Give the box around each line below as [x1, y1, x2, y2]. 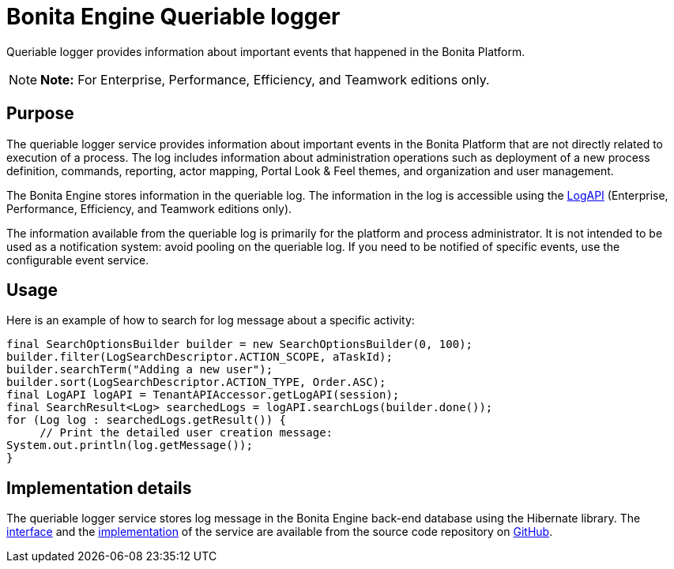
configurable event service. [6, 253, 149, 267]
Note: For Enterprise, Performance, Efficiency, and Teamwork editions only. [40, 71, 490, 88]
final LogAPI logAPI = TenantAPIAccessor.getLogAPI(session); [6, 388, 400, 402]
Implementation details [6, 477, 192, 498]
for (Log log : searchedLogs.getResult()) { [6, 414, 287, 427]
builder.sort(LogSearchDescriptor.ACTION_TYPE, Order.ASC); [6, 376, 386, 389]
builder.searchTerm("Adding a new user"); [6, 363, 273, 376]
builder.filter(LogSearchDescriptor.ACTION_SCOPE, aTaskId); [6, 350, 393, 364]
